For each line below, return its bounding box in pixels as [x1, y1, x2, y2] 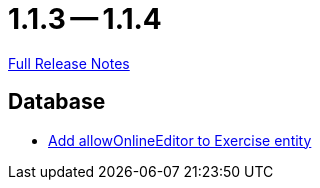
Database [8, 89, 106, 115]
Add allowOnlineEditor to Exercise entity [48, 131, 312, 149]
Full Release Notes [8, 54, 130, 72]
